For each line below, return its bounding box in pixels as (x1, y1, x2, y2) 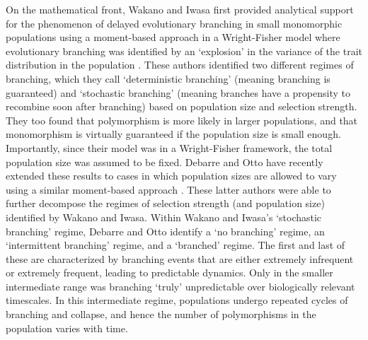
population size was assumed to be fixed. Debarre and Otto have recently (6, 154, 323, 169)
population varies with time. (6, 320, 128, 335)
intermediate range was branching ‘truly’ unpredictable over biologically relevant (6, 279, 355, 293)
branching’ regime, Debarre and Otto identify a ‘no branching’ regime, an (6, 223, 325, 238)
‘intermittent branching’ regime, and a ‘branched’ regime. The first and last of (6, 238, 345, 252)
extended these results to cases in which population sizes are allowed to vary (6, 168, 337, 183)
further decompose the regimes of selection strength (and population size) (6, 196, 325, 211)
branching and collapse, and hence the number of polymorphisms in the (6, 307, 316, 322)
